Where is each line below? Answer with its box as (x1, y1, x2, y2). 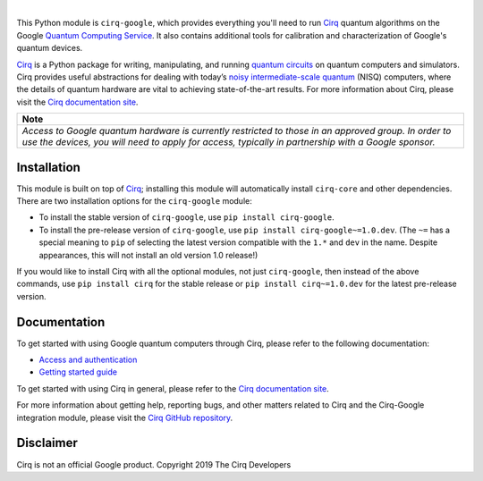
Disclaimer (16, 435, 78, 451)
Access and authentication (38, 354, 138, 366)
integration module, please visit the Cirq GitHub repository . (16, 412, 233, 423)
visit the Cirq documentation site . (16, 97, 139, 107)
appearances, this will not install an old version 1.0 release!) (38, 249, 258, 260)
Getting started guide (38, 367, 118, 377)
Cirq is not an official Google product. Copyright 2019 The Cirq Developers (16, 459, 292, 469)
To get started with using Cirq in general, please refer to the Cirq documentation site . (16, 383, 330, 393)
